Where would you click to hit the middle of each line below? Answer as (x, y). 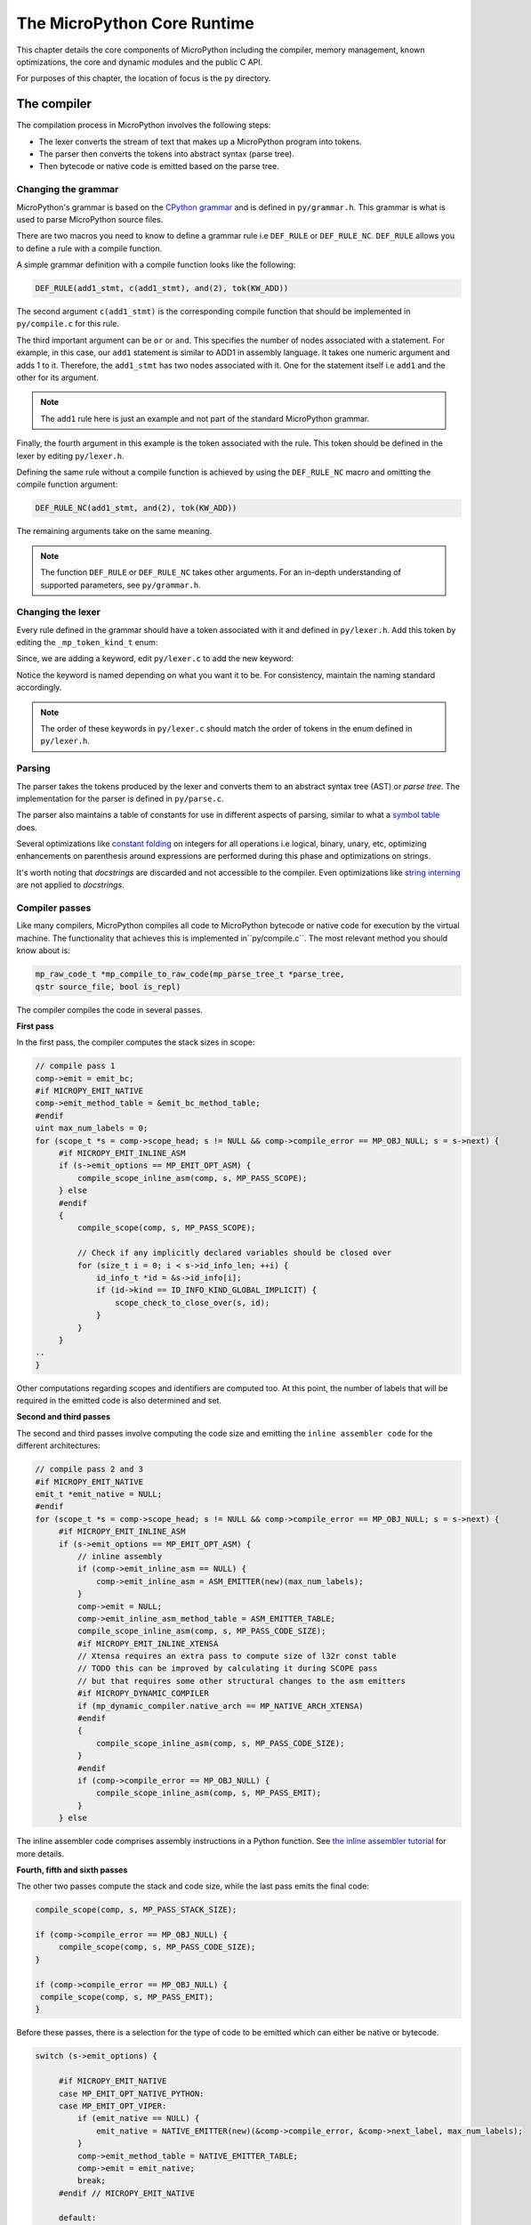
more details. (40, 1853)
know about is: (43, 951)
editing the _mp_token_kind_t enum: (87, 643)
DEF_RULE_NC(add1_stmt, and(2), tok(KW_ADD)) (136, 508)
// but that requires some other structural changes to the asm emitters (241, 1681)
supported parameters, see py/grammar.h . (121, 585)
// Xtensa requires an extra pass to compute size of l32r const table (237, 1656)
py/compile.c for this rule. (68, 324)
